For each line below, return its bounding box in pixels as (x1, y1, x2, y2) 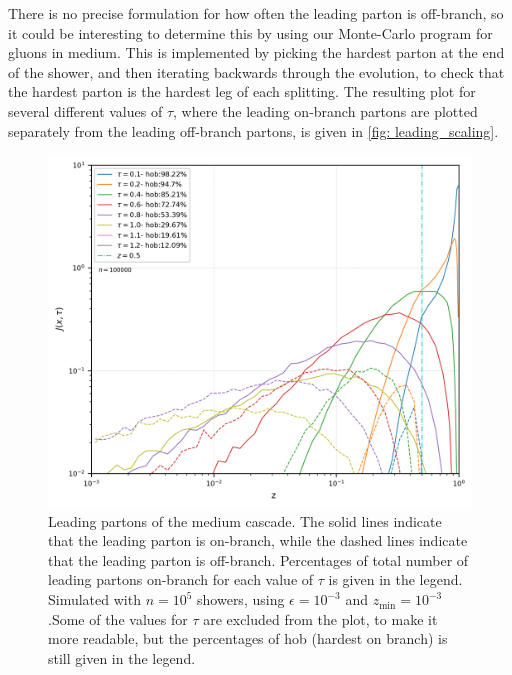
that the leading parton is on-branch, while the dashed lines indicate (48, 530, 468, 551)
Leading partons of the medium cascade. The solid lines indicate (48, 510, 442, 531)
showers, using (197, 589, 285, 610)
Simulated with (48, 589, 141, 610)
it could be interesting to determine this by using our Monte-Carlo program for (8, 22, 493, 43)
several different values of (8, 100, 163, 121)
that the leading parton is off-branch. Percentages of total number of (48, 549, 469, 570)
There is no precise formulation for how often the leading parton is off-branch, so (8, 3, 504, 23)
